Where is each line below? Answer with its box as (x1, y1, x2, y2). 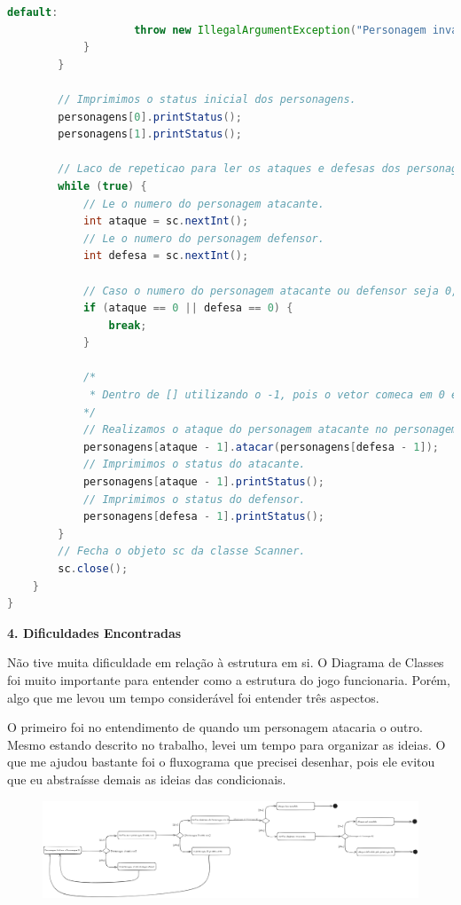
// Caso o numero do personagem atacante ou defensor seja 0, (82, 284, 458, 297)
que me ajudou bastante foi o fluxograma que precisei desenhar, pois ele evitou (7, 752, 435, 771)
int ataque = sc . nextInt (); (82, 215, 249, 228)
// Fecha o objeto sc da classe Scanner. (58, 545, 306, 558)
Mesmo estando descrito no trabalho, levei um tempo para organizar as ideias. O (7, 735, 446, 753)
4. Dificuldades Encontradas (7, 623, 182, 641)
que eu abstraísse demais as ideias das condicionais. (7, 769, 286, 788)
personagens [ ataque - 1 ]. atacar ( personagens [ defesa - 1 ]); (82, 440, 439, 453)
